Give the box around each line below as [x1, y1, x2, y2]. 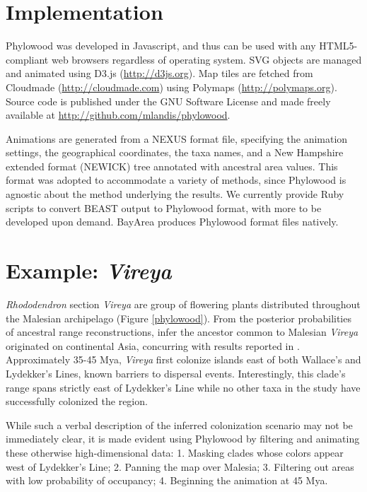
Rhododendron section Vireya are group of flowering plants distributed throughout [6, 296, 361, 311]
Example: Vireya [6, 256, 172, 286]
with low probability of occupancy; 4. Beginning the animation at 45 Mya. [6, 473, 328, 488]
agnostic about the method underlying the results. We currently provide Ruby [6, 187, 344, 201]
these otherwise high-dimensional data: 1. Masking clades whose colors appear [6, 445, 344, 459]
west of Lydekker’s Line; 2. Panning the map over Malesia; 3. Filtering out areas [6, 459, 354, 474]
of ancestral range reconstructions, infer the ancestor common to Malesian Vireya [6, 324, 359, 339]
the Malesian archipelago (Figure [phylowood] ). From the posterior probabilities [6, 310, 351, 325]
